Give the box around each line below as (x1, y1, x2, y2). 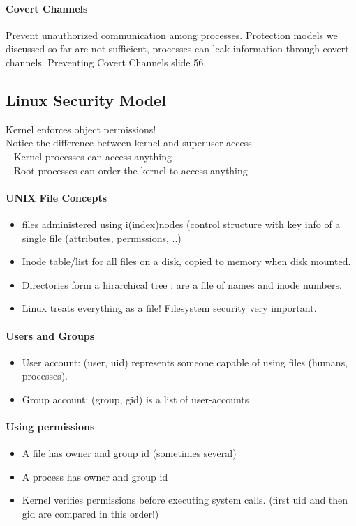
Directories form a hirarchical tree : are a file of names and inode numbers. (22, 277, 342, 292)
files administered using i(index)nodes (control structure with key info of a (22, 216, 341, 231)
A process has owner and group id (22, 469, 168, 483)
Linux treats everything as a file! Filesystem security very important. (22, 301, 317, 315)
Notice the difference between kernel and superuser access (6, 135, 252, 150)
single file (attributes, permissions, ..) (22, 230, 181, 245)
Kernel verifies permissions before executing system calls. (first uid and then (22, 493, 348, 507)
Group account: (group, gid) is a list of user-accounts (22, 391, 249, 406)
